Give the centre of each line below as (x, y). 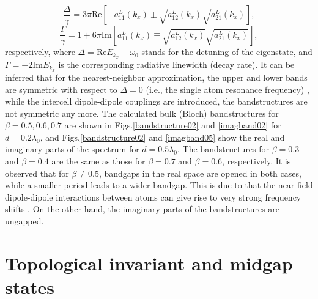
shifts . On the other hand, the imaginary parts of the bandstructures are (142, 209)
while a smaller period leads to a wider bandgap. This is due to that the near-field (159, 185)
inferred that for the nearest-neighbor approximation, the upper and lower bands (156, 77)
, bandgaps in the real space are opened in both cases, (200, 173)
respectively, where (40, 52)
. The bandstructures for (224, 149)
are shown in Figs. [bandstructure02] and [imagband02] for (173, 125)
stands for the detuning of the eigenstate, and (227, 52)
